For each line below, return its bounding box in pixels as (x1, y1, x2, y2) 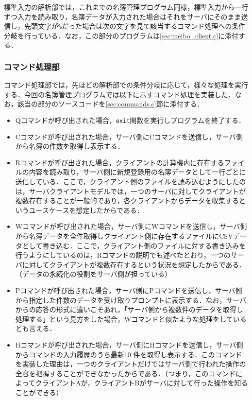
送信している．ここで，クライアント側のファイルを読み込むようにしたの (15, 176, 246, 187)
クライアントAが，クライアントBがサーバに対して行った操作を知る (35, 378, 248, 388)
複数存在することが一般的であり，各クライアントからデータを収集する (15, 195, 239, 206)
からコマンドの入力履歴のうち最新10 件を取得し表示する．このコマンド (15, 349, 242, 359)
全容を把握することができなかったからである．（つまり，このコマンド (15, 368, 236, 378)
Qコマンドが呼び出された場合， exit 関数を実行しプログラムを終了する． (15, 115, 245, 125)
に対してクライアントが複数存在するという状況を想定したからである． (22, 259, 246, 269)
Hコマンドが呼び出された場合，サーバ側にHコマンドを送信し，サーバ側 (15, 339, 243, 349)
